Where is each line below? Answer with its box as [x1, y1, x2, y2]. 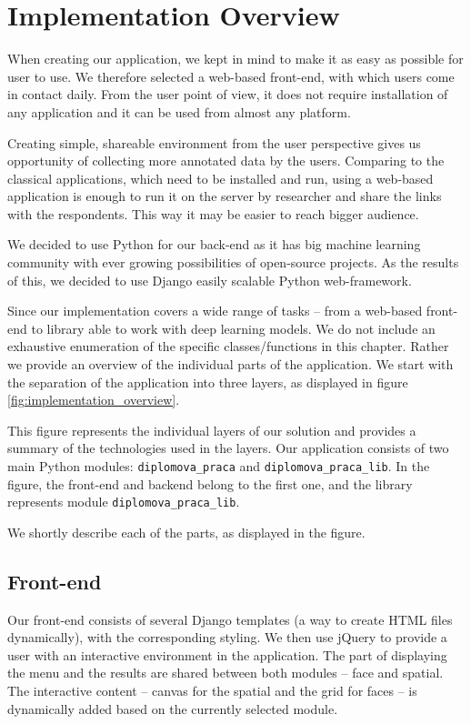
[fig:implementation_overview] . [7, 390, 180, 409]
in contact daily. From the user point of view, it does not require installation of [7, 85, 448, 104]
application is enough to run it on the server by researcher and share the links [7, 186, 442, 206]
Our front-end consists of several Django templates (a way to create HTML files [7, 609, 453, 628]
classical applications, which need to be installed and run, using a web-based [7, 168, 434, 187]
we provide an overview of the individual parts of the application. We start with [7, 355, 454, 374]
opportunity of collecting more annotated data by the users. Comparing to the [7, 151, 445, 170]
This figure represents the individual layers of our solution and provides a [7, 420, 416, 439]
